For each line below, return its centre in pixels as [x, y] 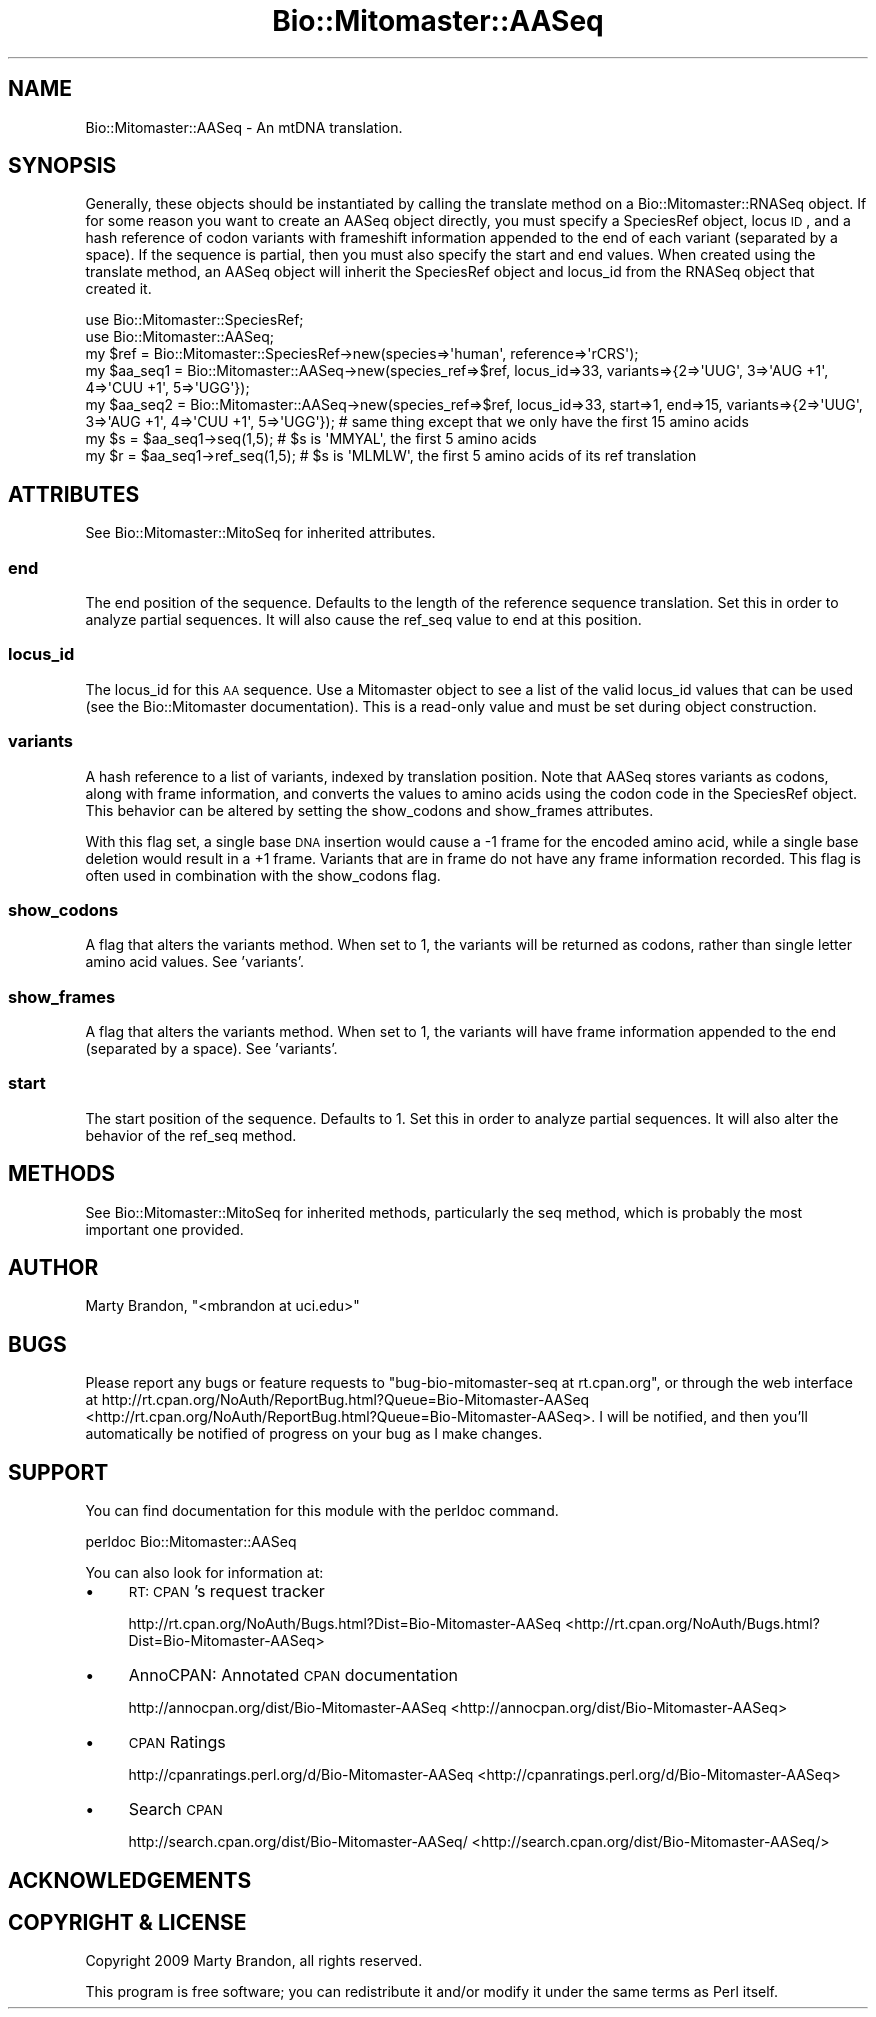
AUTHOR [53, 1268]
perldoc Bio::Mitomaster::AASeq [191, 1542]
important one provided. [164, 1229]
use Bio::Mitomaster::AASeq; [179, 337]
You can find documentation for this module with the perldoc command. [322, 1511]
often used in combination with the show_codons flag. [263, 875]
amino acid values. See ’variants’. [194, 962]
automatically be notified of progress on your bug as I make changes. [314, 1434]
